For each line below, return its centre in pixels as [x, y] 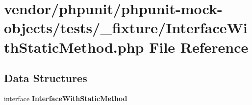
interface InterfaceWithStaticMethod [66, 98]
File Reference [199, 47]
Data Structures [46, 78]
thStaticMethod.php [74, 47]
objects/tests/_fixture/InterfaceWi [126, 28]
